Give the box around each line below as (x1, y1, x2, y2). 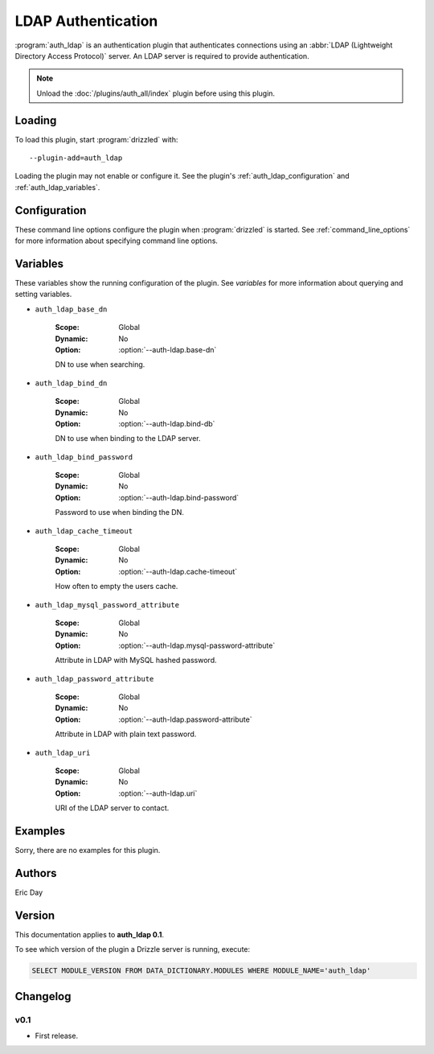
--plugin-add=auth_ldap (29, 154, 123, 163)
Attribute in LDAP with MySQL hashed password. (55, 656, 217, 665)
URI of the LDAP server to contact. (55, 803, 170, 813)
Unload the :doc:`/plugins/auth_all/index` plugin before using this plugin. (36, 89, 276, 98)
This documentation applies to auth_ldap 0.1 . (14, 929, 165, 939)
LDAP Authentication (14, 12, 158, 30)
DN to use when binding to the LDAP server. (55, 434, 201, 443)
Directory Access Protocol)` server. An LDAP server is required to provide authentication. (14, 51, 309, 60)
